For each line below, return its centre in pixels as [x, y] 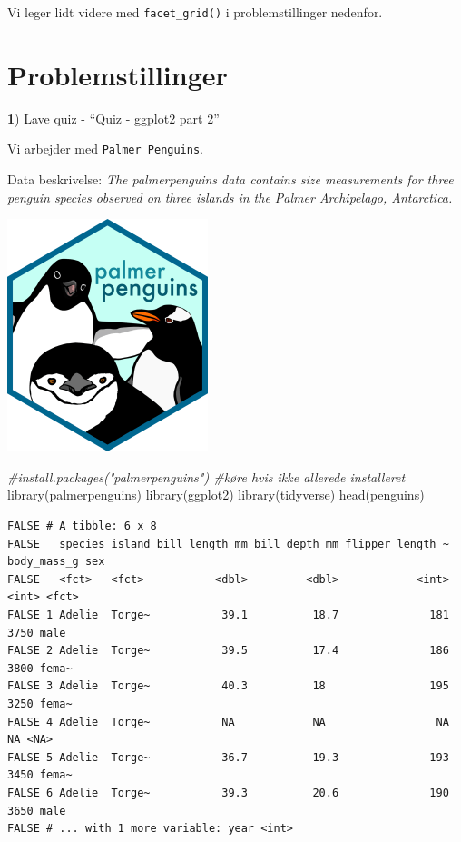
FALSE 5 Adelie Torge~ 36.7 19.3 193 [228, 757]
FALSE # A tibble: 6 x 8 [82, 526]
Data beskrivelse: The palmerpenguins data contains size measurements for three [230, 179]
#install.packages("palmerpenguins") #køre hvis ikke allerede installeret [206, 476]
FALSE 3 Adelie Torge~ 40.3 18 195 [228, 686]
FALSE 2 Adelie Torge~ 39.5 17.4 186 [228, 651]
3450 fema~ [40, 775]
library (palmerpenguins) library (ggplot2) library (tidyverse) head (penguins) [216, 495]
